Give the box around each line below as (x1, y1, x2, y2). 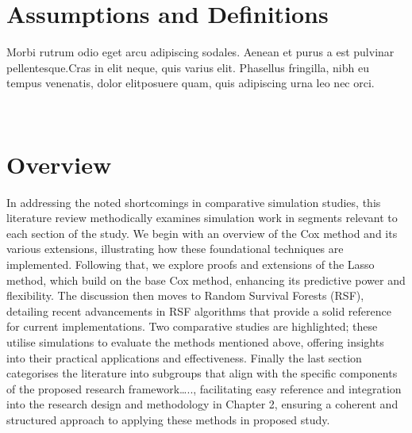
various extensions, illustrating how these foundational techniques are (6, 240, 344, 257)
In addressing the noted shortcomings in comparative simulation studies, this (6, 194, 381, 210)
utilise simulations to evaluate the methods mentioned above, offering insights (6, 333, 384, 350)
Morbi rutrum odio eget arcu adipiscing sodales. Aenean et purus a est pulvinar (6, 44, 395, 60)
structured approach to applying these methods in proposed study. (6, 411, 330, 427)
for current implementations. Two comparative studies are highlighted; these (6, 318, 378, 335)
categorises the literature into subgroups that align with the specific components (6, 365, 398, 381)
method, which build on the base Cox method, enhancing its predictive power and (6, 271, 406, 288)
